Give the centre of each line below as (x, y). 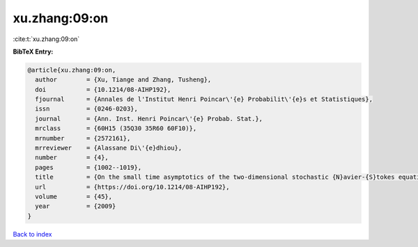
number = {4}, (72, 158)
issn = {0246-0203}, (87, 109)
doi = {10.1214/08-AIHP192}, (103, 89)
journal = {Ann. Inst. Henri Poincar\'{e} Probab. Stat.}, (149, 119)
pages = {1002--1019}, (88, 167)
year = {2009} (76, 206)
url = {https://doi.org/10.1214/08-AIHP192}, (132, 187)
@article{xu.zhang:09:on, (72, 70)
